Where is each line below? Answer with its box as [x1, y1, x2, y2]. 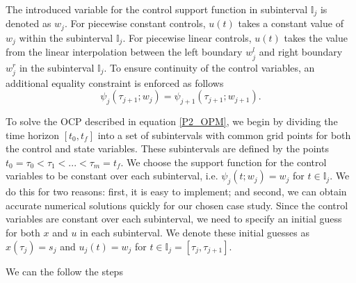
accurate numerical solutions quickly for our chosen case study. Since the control [6, 197, 348, 212]
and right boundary [259, 45, 343, 59]
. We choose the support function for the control [120, 154, 327, 169]
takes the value [284, 30, 348, 45]
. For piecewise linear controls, [122, 30, 252, 45]
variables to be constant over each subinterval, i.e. [6, 168, 218, 183]
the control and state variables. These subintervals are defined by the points [6, 141, 329, 156]
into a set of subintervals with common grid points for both [97, 127, 351, 142]
